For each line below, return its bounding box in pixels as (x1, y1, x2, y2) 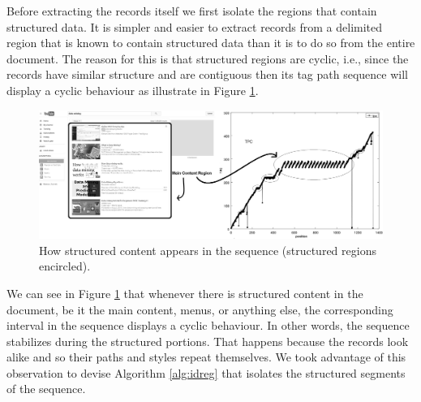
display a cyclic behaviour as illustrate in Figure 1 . (6, 81, 259, 98)
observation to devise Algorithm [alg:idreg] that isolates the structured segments (6, 364, 406, 381)
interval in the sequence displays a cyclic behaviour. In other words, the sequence (6, 317, 410, 334)
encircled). (39, 257, 91, 274)
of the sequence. (6, 380, 86, 397)
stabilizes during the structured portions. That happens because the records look (6, 332, 409, 349)
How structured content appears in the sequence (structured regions (39, 241, 376, 258)
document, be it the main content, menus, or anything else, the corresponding (6, 300, 393, 318)
